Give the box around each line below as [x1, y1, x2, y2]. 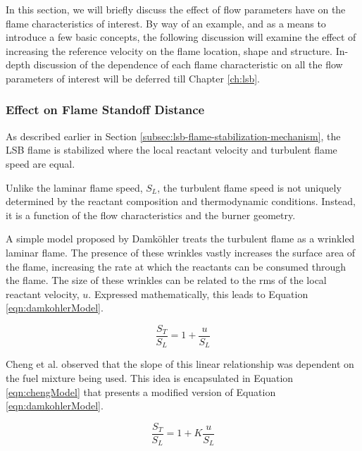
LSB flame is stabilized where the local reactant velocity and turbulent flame [6, 142, 337, 157]
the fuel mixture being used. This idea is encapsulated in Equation [6, 371, 294, 385]
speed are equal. [6, 156, 75, 171]
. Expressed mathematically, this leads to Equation [88, 286, 308, 301]
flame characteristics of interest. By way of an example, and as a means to [6, 16, 326, 30]
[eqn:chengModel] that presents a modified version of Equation [6, 384, 276, 399]
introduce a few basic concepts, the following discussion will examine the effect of [6, 30, 356, 44]
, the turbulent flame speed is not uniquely [157, 180, 342, 194]
